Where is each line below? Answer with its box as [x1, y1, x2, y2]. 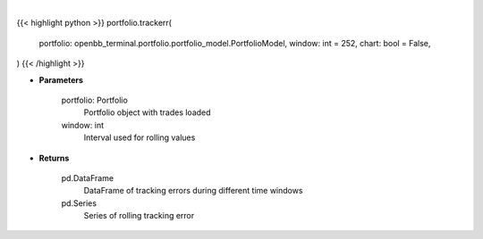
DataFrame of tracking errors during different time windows [83, 185, 303, 196]
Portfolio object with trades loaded [83, 107, 211, 118]
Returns [38, 152, 70, 163]
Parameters [38, 74, 84, 85]
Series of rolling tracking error [83, 210, 195, 221]
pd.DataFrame [61, 172, 114, 183]
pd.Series [61, 197, 97, 209]
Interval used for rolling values [83, 132, 196, 143]
